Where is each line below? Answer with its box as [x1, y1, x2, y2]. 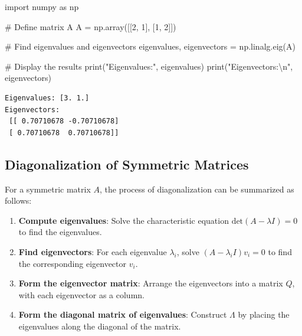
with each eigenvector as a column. [18, 288, 145, 301]
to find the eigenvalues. [18, 226, 102, 238]
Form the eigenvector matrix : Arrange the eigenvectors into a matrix [18, 277, 283, 289]
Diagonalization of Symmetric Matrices [5, 155, 249, 173]
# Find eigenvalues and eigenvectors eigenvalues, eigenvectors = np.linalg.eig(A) [5, 40, 296, 53]
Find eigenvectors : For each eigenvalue [18, 245, 167, 257]
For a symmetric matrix [5, 182, 91, 195]
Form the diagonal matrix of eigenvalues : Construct [18, 308, 227, 321]
